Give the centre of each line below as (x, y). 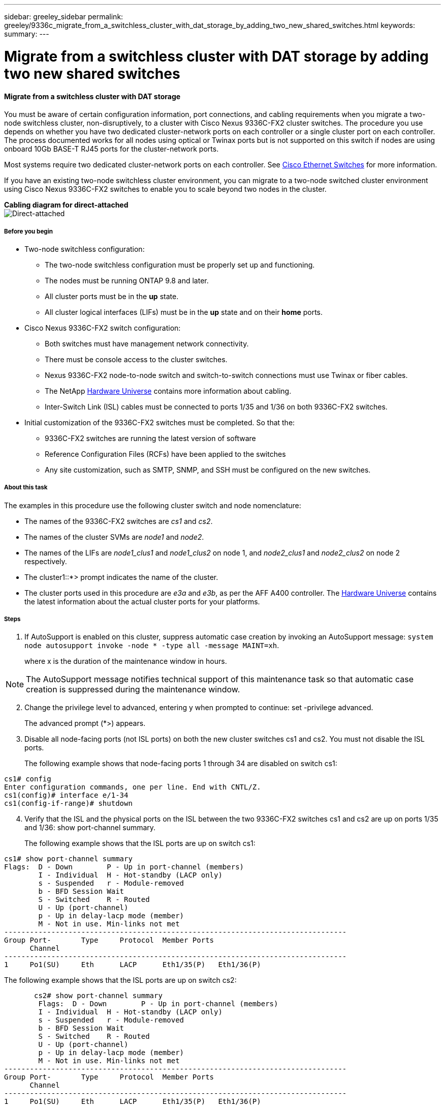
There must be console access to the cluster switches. (136, 359)
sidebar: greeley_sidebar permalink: (64, 17)
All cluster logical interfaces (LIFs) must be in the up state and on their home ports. (184, 312)
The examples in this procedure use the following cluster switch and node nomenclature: (153, 505)
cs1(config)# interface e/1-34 (66, 795)
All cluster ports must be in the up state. (112, 296)
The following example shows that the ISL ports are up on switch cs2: (120, 980)
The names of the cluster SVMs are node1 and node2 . (114, 537)
